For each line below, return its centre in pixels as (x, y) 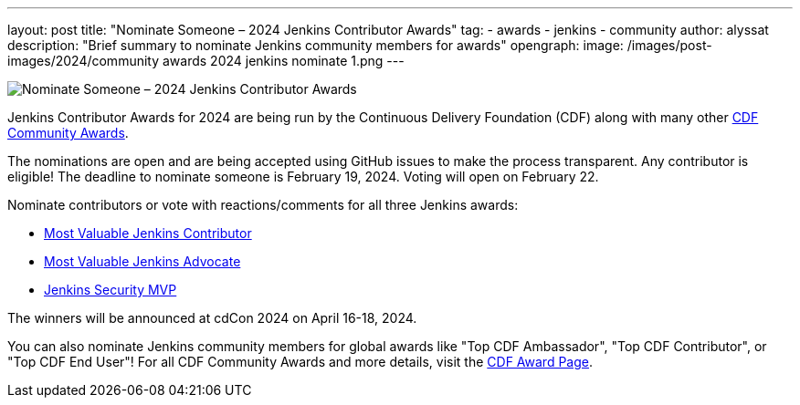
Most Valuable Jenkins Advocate (142, 261)
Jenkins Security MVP (111, 290)
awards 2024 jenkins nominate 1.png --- (283, 61)
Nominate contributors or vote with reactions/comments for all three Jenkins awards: (263, 205)
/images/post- (669, 45)
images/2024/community (84, 61)
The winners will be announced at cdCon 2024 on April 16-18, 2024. (212, 318)
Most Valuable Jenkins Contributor (148, 233)
